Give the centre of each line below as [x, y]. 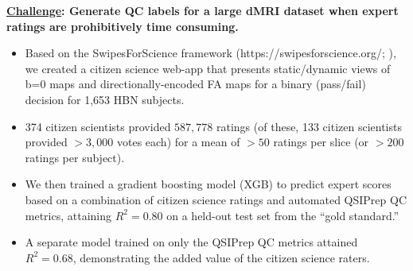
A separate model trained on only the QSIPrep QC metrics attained [191, 242]
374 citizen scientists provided [98, 126]
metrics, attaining [68, 215]
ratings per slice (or [321, 142]
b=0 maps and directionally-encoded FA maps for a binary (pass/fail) [195, 84]
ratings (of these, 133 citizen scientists [309, 126]
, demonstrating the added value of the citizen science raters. [221, 257]
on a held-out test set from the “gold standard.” [283, 215]
